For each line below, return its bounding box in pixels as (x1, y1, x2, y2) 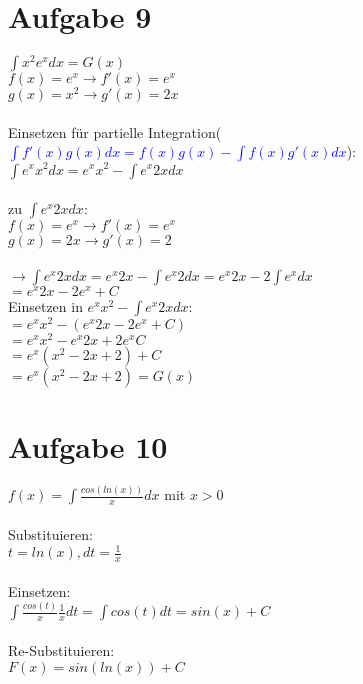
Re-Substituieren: (8, 640, 115, 661)
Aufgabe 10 (8, 426, 168, 467)
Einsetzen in (8, 295, 83, 316)
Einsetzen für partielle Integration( (8, 121, 222, 142)
